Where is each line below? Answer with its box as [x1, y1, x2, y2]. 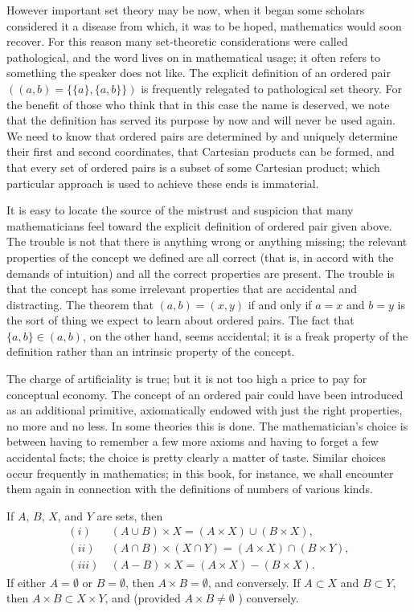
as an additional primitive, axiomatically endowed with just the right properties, [6, 402, 403, 418]
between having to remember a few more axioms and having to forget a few [6, 433, 379, 450]
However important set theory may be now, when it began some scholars [6, 2, 365, 18]
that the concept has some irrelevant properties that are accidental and [6, 280, 357, 297]
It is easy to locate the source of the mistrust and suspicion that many [6, 202, 354, 218]
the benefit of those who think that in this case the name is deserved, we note [6, 96, 390, 112]
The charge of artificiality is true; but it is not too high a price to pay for [6, 370, 367, 387]
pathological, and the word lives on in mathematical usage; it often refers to [6, 48, 381, 65]
